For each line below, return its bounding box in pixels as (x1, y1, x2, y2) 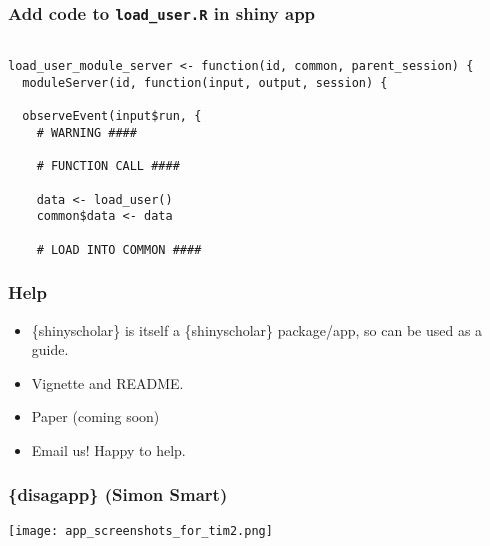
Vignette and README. (31, 372, 184, 393)
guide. (31, 339, 69, 360)
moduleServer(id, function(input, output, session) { (22, 76, 388, 91)
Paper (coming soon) (31, 406, 160, 427)
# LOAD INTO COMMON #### (36, 242, 202, 257)
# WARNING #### (36, 126, 137, 141)
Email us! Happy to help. (31, 439, 186, 460)
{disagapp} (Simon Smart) (8, 482, 228, 507)
